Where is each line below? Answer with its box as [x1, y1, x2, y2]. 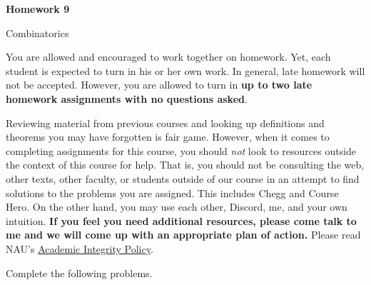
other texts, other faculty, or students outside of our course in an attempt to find [6, 171, 360, 186]
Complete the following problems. [6, 265, 153, 280]
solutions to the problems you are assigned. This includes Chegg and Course [6, 185, 339, 200]
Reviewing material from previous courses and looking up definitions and [6, 115, 325, 130]
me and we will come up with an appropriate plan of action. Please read [6, 227, 361, 242]
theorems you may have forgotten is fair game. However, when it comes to [6, 129, 330, 144]
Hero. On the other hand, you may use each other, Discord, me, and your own [6, 199, 347, 214]
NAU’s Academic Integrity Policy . [6, 241, 153, 256]
